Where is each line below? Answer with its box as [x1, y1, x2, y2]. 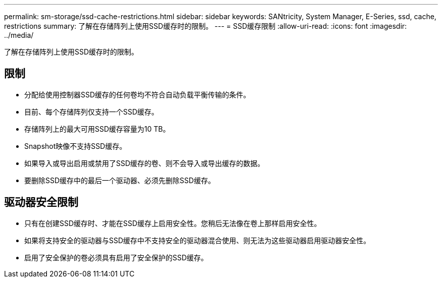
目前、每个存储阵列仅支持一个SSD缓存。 [24, 107, 159, 116]
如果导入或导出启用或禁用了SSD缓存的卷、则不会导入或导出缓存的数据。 [24, 158, 265, 167]
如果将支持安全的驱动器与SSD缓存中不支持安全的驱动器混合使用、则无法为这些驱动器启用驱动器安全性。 [24, 236, 371, 245]
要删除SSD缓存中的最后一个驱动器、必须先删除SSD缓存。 [24, 176, 215, 185]
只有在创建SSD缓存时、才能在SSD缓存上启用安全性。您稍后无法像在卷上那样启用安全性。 [24, 218, 321, 228]
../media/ [4, 31, 34, 39]
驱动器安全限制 [4, 196, 78, 209]
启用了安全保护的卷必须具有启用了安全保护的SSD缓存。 [24, 253, 208, 262]
